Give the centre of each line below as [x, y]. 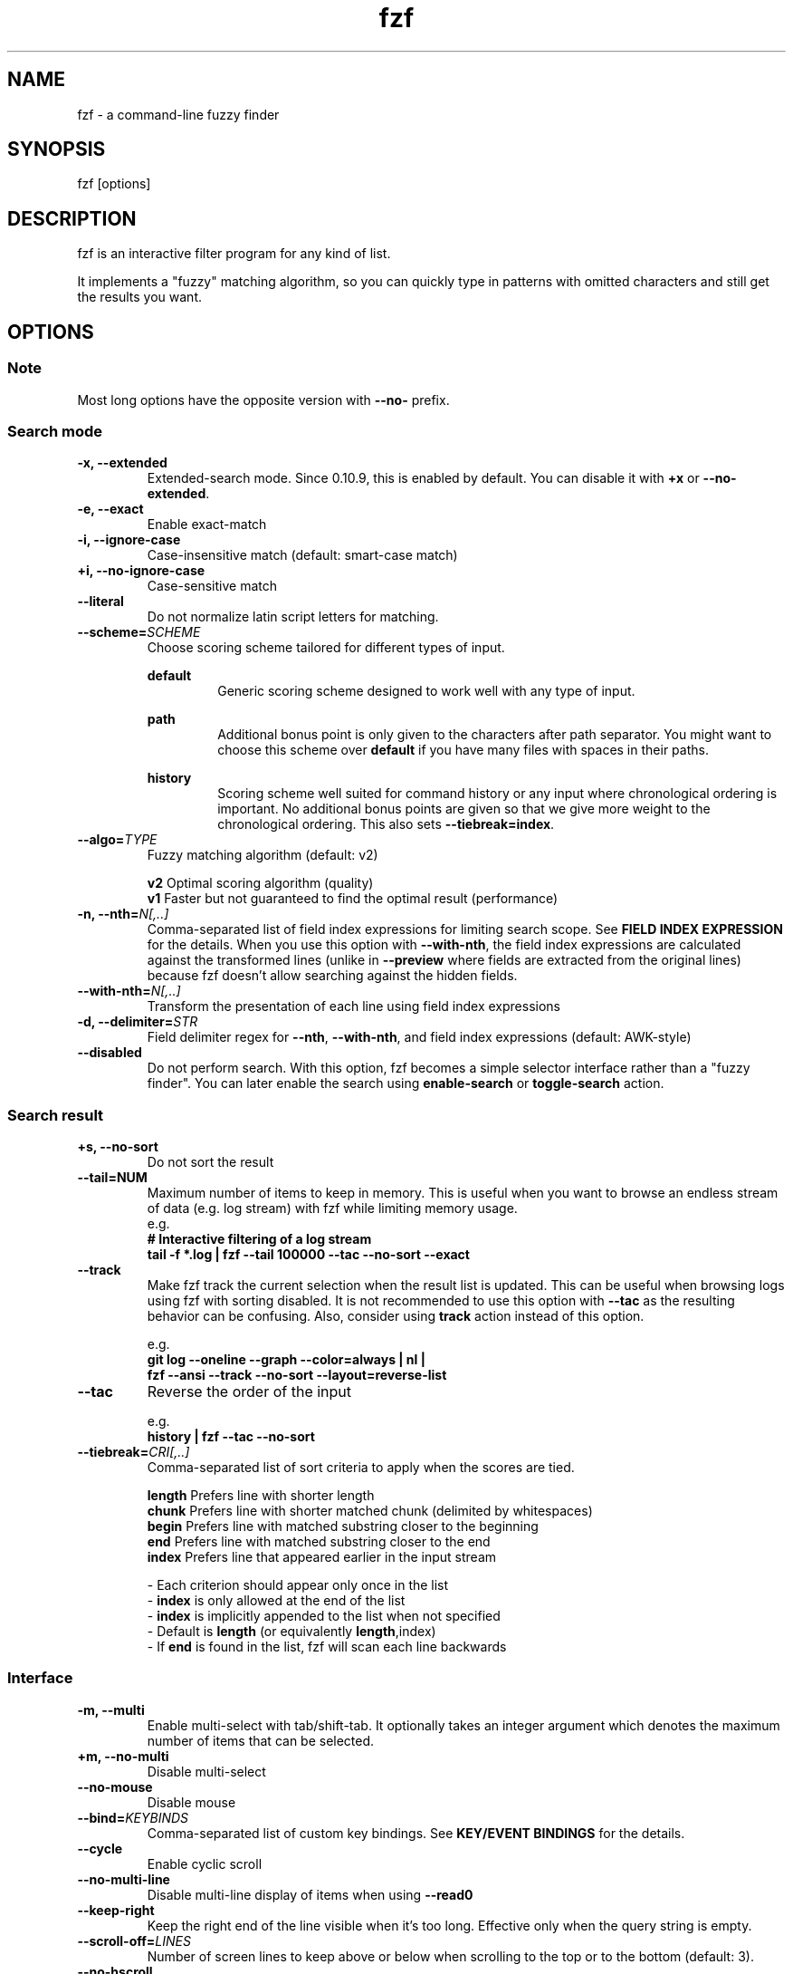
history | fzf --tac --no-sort [231, 1436]
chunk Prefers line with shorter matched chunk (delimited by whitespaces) [370, 1511]
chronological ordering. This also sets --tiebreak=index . [386, 824]
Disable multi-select [206, 1771]
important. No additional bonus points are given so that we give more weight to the [464, 809]
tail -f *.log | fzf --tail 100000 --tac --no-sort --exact [308, 1254]
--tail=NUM [112, 1177]
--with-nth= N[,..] [129, 991]
